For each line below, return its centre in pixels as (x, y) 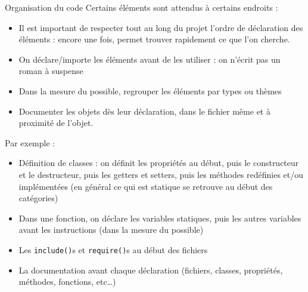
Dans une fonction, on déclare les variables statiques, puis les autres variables (160, 218)
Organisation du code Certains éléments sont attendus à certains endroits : (141, 7)
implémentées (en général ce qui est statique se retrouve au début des (146, 186)
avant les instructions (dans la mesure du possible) (111, 230)
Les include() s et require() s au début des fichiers (113, 249)
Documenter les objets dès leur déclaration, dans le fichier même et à (144, 111)
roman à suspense (51, 71)
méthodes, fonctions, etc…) (67, 282)
